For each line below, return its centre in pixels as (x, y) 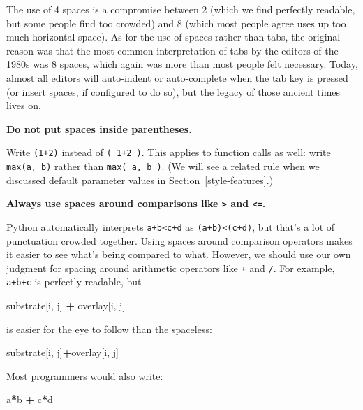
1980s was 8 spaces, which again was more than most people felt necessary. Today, (182, 64)
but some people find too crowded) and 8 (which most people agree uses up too (176, 23)
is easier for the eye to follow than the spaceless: (109, 328)
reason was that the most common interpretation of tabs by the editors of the (172, 50)
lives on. (24, 105)
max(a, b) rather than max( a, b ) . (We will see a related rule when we (163, 166)
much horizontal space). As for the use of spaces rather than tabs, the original (173, 37)
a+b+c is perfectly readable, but (74, 282)
